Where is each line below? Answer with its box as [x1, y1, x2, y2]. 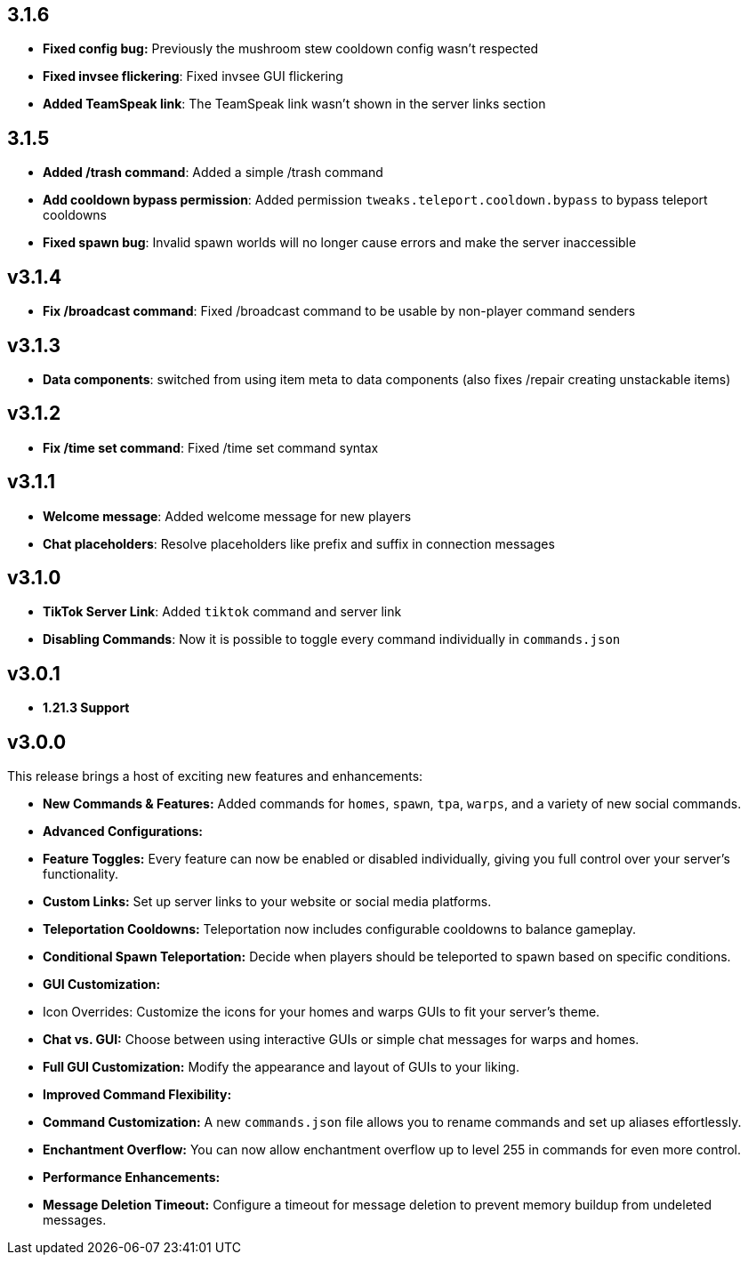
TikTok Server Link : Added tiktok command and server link [43, 604, 402, 620]
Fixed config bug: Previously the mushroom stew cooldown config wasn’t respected [43, 41, 539, 57]
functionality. [43, 866, 119, 882]
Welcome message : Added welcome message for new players [43, 508, 412, 524]
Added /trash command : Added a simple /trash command [43, 165, 383, 181]
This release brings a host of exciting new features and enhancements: [7, 768, 423, 784]
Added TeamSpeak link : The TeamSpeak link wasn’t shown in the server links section [43, 96, 546, 112]
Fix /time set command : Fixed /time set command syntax [43, 439, 379, 455]
